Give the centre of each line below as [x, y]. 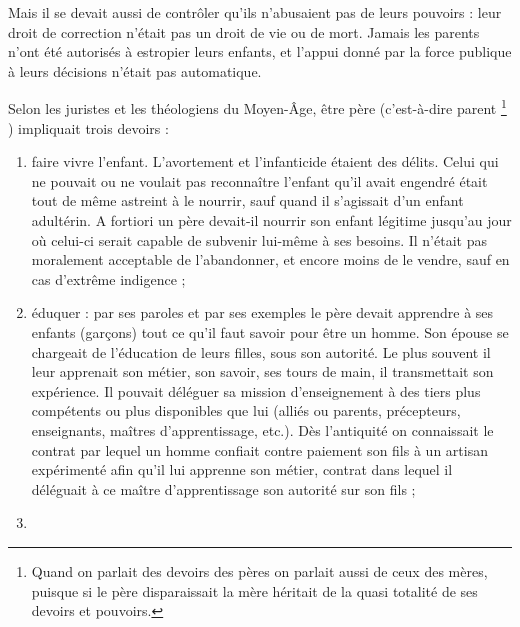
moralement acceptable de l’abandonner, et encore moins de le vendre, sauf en [270, 259]
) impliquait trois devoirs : [88, 127]
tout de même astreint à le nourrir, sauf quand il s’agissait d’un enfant [247, 200]
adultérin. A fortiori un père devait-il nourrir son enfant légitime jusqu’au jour [271, 220]
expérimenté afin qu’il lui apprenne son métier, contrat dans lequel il [242, 469]
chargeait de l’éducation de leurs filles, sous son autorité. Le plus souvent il [261, 351]
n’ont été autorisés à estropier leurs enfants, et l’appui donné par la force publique [260, 51]
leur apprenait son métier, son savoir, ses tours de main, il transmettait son [262, 371]
